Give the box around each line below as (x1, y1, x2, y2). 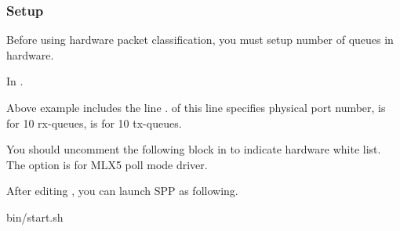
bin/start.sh (6, 208, 64, 225)
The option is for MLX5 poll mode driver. (6, 156, 208, 172)
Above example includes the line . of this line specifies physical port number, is (6, 99, 386, 115)
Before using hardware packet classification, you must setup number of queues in (6, 31, 394, 48)
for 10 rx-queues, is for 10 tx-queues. (6, 114, 182, 131)
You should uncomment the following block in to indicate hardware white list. (6, 141, 381, 157)
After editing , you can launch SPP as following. (6, 182, 238, 199)
